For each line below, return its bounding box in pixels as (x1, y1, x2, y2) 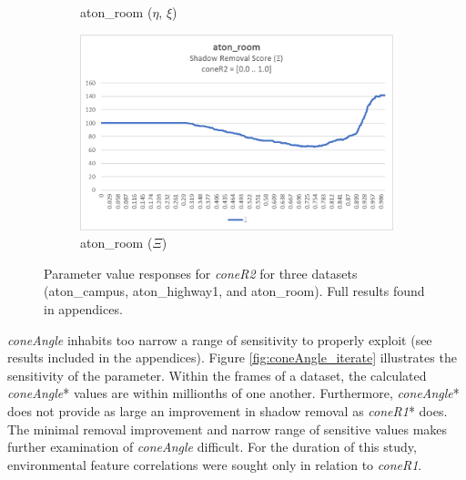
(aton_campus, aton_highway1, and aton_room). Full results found (44, 281, 425, 301)
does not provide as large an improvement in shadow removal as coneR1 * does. (7, 402, 448, 421)
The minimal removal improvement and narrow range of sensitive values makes (7, 419, 448, 438)
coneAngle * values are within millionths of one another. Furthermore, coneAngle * (7, 383, 460, 403)
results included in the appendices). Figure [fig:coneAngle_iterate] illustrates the (7, 348, 457, 367)
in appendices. (44, 300, 123, 319)
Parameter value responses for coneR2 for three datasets (44, 263, 358, 282)
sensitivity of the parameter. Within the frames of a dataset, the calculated (7, 365, 427, 384)
